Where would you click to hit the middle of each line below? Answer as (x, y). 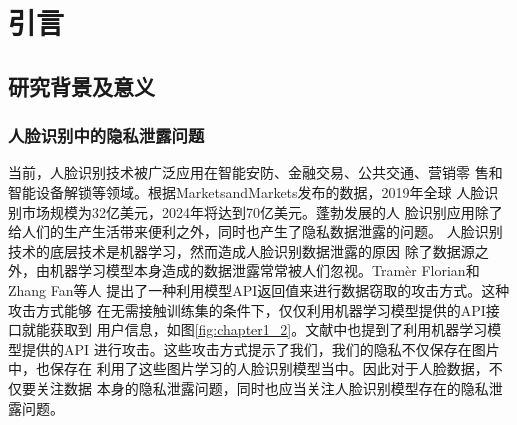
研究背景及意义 (81, 85)
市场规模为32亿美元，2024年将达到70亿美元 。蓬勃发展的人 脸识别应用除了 (262, 211)
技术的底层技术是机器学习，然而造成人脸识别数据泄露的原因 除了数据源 (241, 250)
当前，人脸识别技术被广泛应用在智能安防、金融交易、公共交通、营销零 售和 (255, 172)
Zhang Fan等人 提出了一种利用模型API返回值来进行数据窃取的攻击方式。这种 (259, 289)
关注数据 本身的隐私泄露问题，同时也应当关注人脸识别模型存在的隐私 (262, 387)
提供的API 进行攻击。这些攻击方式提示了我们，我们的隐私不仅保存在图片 (260, 348)
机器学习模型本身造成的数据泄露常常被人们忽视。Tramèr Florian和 (264, 270)
